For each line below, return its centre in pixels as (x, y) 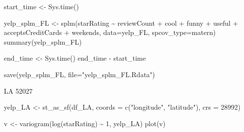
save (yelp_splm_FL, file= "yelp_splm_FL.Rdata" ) (79, 74)
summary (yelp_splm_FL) (43, 41)
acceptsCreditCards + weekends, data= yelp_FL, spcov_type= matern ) (110, 32)
